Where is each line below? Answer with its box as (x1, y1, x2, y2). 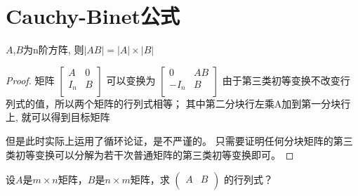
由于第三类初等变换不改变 (222, 72, 340, 87)
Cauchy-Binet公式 (6, 1, 180, 30)
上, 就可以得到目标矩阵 (6, 110, 110, 124)
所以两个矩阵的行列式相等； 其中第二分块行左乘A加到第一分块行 (54, 96, 351, 110)
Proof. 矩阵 (6, 72, 55, 87)
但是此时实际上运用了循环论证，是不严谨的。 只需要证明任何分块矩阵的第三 (6, 133, 353, 148)
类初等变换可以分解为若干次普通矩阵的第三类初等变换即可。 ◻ (6, 147, 294, 162)
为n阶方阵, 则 (23, 42, 84, 57)
